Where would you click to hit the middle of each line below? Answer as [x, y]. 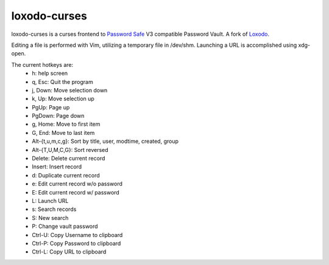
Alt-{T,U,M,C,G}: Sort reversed [70, 150]
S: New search [50, 218]
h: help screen [50, 74]
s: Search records [54, 209]
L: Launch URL [50, 201]
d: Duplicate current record [66, 175]
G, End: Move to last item [63, 132]
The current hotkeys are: [42, 64]
